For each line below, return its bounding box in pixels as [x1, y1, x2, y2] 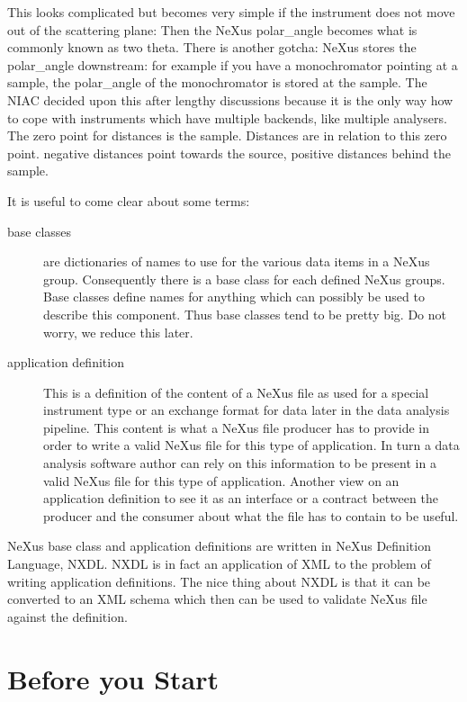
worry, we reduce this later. [43, 322, 193, 341]
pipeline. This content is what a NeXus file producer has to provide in [43, 418, 429, 436]
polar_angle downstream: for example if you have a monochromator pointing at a [7, 55, 458, 74]
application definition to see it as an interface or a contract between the [43, 489, 438, 508]
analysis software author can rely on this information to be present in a [43, 454, 436, 472]
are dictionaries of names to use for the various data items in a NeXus [43, 252, 430, 271]
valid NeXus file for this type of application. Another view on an [43, 471, 400, 490]
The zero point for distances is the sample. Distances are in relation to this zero [7, 126, 447, 145]
